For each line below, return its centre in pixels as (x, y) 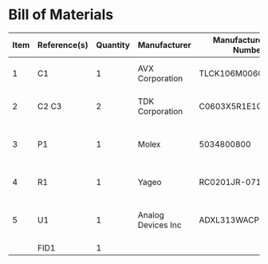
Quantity (112, 45)
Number (248, 49)
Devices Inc (160, 225)
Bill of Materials (61, 15)
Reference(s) (63, 45)
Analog (151, 215)
